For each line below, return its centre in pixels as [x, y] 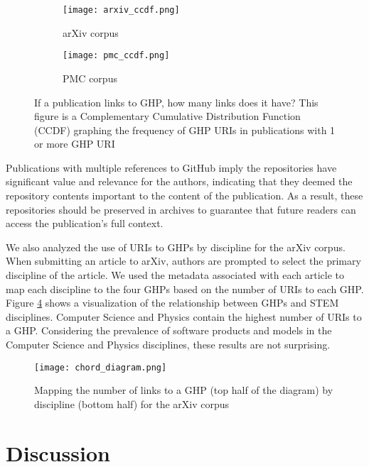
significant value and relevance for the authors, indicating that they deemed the [179, 181]
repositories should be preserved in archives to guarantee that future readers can [181, 209]
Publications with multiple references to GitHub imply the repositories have [171, 167]
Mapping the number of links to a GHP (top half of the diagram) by [184, 390]
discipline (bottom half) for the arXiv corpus [132, 403]
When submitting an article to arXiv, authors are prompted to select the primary [183, 261]
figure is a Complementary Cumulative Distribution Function [167, 116]
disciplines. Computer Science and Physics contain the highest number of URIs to [184, 316]
